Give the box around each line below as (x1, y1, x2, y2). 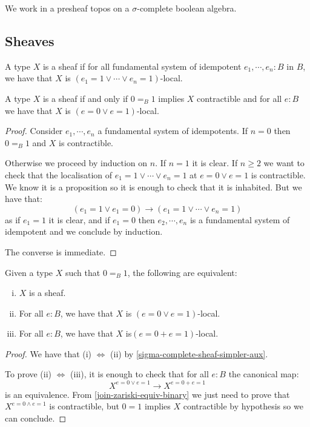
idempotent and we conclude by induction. (5, 225, 163, 238)
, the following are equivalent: (127, 266, 237, 278)
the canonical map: (228, 368, 299, 380)
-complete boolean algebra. (137, 2, 237, 14)
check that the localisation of (5, 168, 113, 181)
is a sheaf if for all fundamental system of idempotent (42, 59, 242, 72)
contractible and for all (197, 92, 282, 104)
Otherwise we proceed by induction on (5, 156, 148, 169)
